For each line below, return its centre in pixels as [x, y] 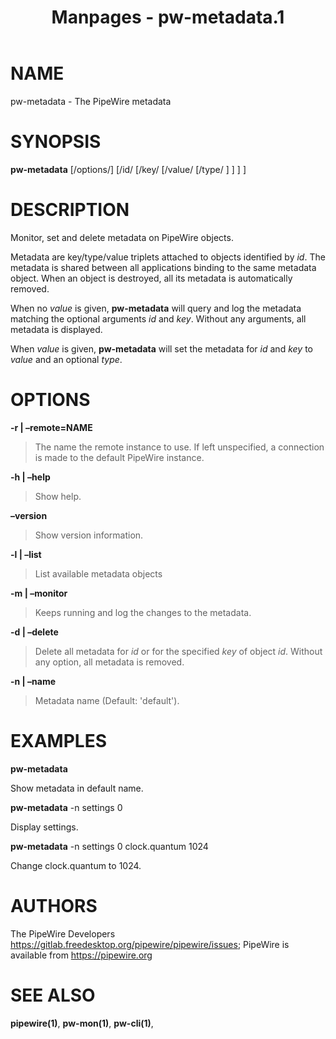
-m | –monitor [39, 593]
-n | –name [33, 681]
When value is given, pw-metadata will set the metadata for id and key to [161, 348]
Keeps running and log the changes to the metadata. [143, 612]
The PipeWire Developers [63, 933]
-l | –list [26, 554]
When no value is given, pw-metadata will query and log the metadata [156, 308]
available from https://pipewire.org [81, 955]
